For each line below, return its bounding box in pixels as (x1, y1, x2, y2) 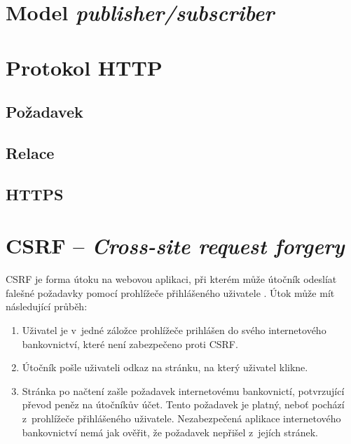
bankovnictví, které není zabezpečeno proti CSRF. (22, 336, 238, 351)
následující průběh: (6, 299, 88, 314)
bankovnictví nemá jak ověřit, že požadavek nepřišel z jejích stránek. (22, 424, 319, 439)
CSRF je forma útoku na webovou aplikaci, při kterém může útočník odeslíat (6, 272, 337, 286)
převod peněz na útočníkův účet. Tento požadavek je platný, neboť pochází (22, 397, 345, 412)
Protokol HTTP (6, 53, 163, 81)
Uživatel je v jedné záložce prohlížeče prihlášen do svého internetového (22, 323, 326, 337)
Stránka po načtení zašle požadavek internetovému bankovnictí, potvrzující (22, 383, 345, 398)
